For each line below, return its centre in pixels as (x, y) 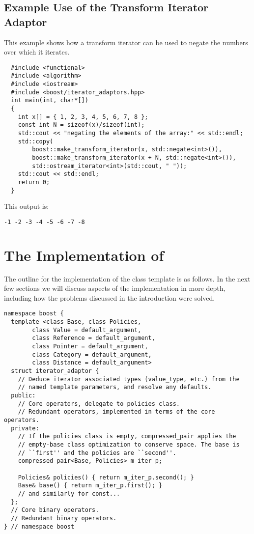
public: (23, 395)
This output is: (27, 206)
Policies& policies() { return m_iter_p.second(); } (106, 477)
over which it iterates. (37, 52)
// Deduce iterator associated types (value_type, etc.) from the (129, 379)
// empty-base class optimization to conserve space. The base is (129, 444)
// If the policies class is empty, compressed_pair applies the (127, 436)
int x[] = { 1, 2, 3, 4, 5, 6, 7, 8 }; (83, 117)
